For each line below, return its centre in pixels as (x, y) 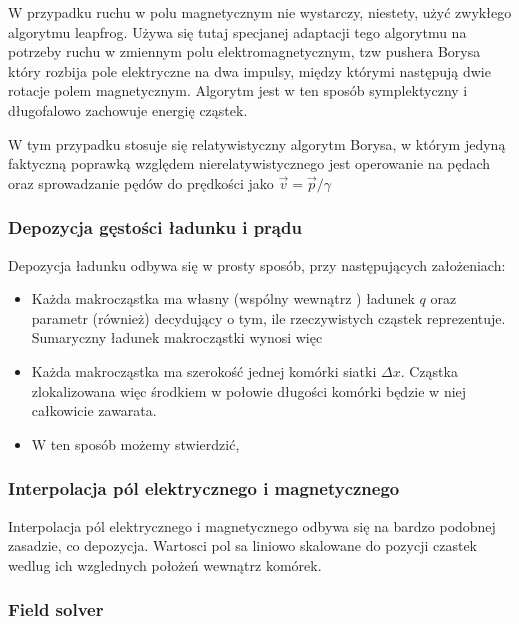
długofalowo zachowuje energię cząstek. (128, 109)
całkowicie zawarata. (94, 410)
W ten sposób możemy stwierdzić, (135, 443)
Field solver (56, 609)
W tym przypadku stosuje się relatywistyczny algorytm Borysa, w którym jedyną (257, 143)
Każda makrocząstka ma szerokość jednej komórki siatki (204, 370)
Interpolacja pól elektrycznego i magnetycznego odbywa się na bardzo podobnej (252, 525)
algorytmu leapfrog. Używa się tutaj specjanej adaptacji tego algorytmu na (237, 31)
